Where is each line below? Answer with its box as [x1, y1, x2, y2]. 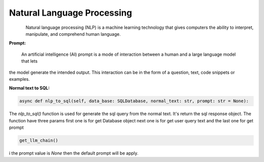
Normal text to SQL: [9, 85, 50, 91]
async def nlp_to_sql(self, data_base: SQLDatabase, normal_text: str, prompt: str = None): [19, 98, 249, 104]
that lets [21, 58, 38, 64]
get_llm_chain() [19, 138, 59, 143]
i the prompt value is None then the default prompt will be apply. [9, 150, 139, 156]
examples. [9, 76, 30, 82]
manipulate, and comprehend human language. [25, 31, 121, 37]
